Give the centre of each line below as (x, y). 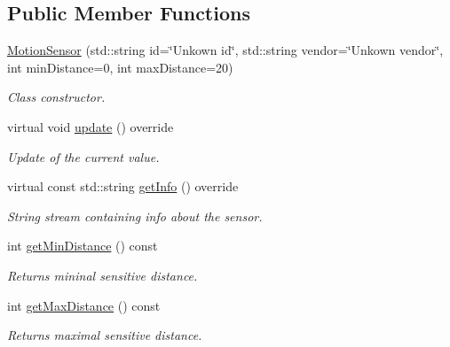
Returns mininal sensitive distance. (103, 275)
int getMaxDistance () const (84, 305)
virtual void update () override (91, 126)
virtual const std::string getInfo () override (123, 186)
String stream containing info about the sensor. (135, 216)
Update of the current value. (83, 156)
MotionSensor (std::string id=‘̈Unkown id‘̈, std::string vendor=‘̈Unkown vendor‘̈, (225, 50)
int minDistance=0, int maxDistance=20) (120, 67)
